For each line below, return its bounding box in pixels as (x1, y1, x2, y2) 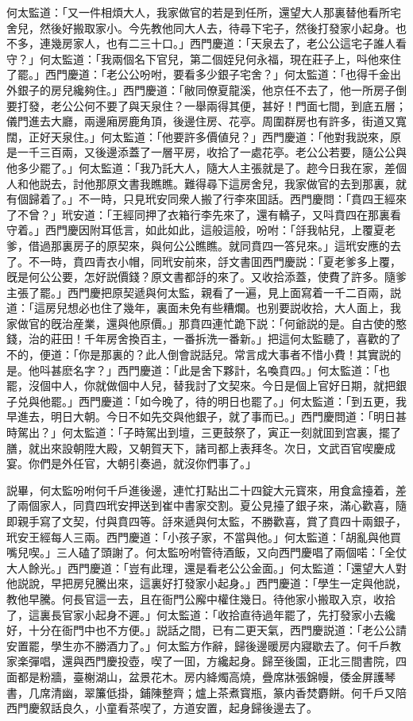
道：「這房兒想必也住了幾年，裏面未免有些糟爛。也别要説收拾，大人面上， (6, 299, 390, 316)
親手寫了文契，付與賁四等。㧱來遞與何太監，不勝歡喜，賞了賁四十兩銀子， (17, 513, 407, 529)
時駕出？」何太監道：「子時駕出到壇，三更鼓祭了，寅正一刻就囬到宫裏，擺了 (6, 424, 401, 441)
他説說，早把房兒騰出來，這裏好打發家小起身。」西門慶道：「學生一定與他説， (6, 575, 407, 592)
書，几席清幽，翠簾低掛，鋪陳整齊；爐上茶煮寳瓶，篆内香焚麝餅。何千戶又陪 (6, 684, 407, 700)
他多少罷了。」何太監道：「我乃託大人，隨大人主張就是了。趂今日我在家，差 (6, 159, 396, 175)
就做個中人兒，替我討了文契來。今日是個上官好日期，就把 (95, 377, 396, 394)
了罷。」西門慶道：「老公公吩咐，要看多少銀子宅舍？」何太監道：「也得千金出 (6, 66, 401, 83)
